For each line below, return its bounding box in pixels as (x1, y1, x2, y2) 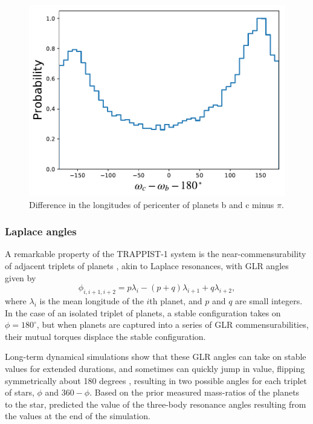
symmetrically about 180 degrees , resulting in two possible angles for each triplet (5, 374, 307, 386)
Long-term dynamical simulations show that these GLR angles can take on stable (5, 350, 306, 363)
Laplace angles (5, 224, 77, 239)
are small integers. (235, 294, 303, 307)
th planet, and (149, 294, 202, 307)
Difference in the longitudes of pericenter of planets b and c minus (29, 198, 274, 210)
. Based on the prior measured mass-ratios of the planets (89, 386, 300, 399)
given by (5, 271, 36, 284)
